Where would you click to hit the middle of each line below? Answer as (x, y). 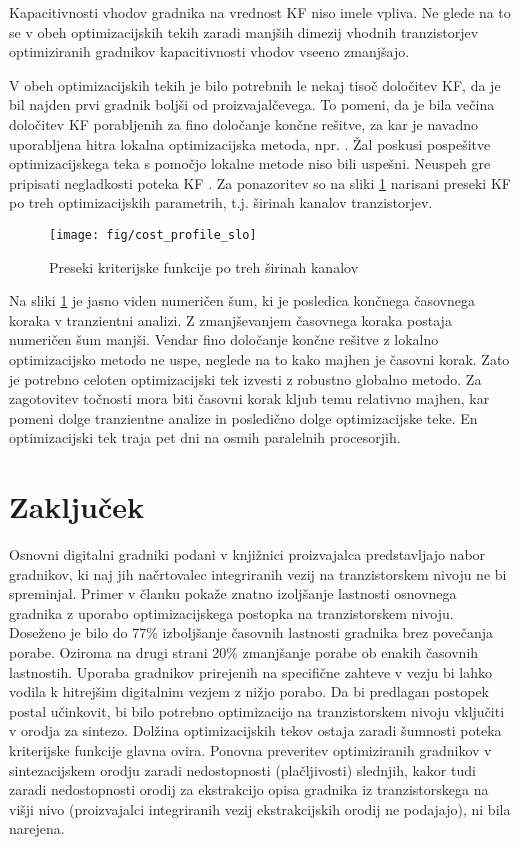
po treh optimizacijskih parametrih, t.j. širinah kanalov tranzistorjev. (221, 202)
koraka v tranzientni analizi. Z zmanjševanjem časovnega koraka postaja (230, 319)
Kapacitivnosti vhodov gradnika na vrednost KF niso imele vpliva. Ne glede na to (260, 12)
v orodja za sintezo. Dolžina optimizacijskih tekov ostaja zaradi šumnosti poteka (255, 730)
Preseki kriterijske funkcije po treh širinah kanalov (204, 266)
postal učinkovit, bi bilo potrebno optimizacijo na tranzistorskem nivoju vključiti (257, 710)
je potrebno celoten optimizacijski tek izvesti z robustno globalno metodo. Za (245, 378)
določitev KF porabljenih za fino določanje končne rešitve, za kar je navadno (244, 123)
